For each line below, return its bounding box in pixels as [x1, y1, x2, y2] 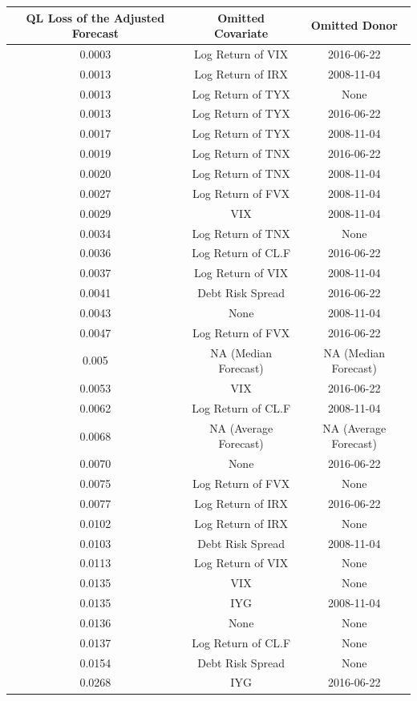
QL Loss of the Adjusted [26, 9, 165, 26]
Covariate [214, 25, 269, 42]
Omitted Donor [310, 17, 398, 34]
